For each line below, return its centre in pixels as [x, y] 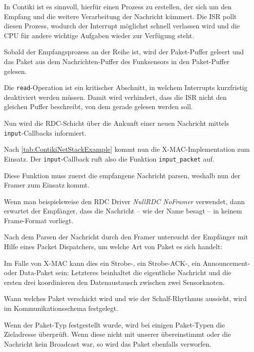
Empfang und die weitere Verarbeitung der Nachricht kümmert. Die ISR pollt [120, 16]
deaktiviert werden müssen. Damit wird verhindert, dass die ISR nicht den [115, 97]
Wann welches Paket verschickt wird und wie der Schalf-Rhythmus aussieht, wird [126, 298]
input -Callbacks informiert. [45, 132]
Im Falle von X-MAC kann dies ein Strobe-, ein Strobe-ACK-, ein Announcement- [127, 263]
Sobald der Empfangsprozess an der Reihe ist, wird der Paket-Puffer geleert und [124, 52]
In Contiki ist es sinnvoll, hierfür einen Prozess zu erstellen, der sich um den [118, 6]
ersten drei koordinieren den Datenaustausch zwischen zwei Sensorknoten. [114, 282]
